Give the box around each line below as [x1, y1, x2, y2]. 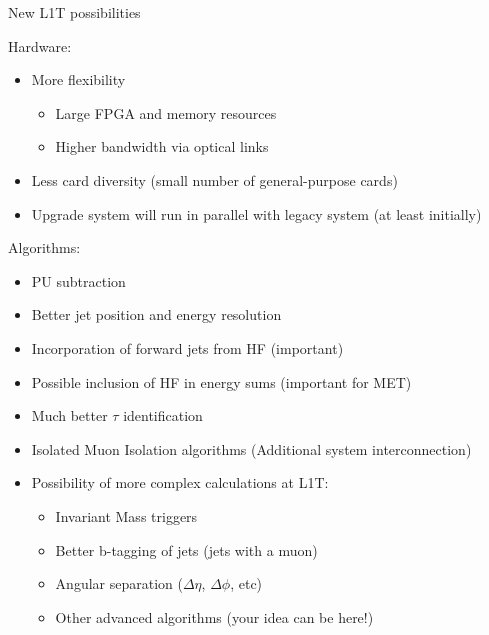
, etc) [230, 573, 263, 594]
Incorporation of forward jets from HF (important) [31, 337, 344, 358]
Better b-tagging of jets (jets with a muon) [55, 539, 318, 560]
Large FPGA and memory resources [55, 102, 277, 123]
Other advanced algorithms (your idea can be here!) [55, 606, 374, 627]
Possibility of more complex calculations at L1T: [31, 472, 329, 493]
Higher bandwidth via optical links [55, 136, 269, 157]
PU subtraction [31, 270, 126, 291]
